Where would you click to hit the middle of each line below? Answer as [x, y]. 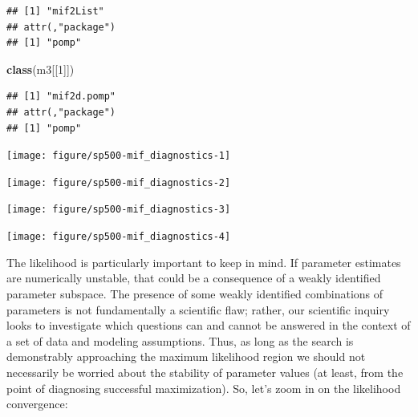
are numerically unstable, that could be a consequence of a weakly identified [194, 278]
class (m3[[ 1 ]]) [41, 69]
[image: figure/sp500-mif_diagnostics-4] [119, 237]
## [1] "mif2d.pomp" [61, 97]
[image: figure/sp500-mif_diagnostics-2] [119, 182]
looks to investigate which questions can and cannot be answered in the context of [209, 325]
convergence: [37, 404]
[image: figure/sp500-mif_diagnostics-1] [119, 156]
